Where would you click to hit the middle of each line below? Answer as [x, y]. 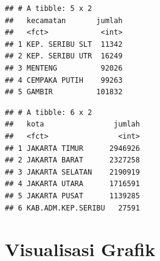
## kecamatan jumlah [64, 20]
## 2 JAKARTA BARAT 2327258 [72, 160]
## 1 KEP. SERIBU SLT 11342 [64, 44]
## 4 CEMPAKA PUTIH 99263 [64, 80]
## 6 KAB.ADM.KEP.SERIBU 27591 [72, 208]
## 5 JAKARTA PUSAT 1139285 [72, 196]
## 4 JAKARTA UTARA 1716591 [72, 184]
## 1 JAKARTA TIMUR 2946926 [72, 148]
